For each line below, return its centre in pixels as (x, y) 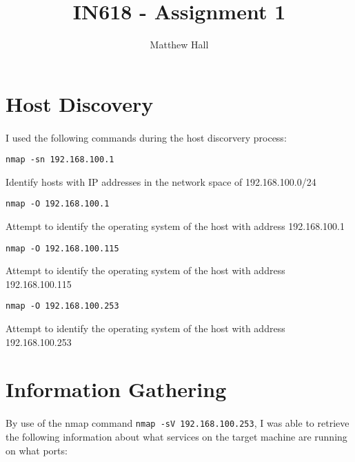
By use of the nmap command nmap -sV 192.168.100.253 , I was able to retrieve (177, 423)
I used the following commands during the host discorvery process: (146, 137)
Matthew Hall (179, 45)
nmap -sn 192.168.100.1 (60, 160)
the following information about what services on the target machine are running (176, 436)
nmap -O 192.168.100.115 (62, 248)
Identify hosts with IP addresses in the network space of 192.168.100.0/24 (161, 181)
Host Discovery (80, 103)
